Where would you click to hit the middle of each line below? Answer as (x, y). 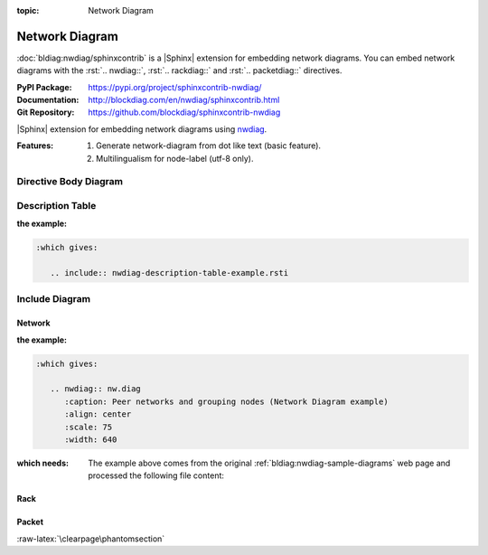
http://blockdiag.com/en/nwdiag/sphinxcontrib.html (184, 100)
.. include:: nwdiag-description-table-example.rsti (169, 273)
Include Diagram (53, 299)
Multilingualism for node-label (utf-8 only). (175, 158)
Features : (35, 146)
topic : (28, 10)
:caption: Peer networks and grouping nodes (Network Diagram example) (226, 401)
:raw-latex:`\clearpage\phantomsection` (91, 539)
